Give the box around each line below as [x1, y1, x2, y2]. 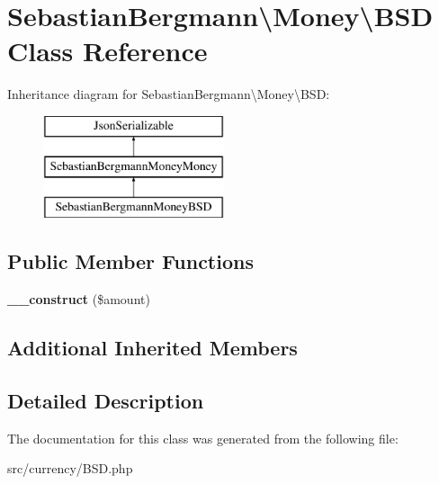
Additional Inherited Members [7, 334, 298, 362]
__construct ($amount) [7, 290, 150, 309]
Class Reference [7, 32, 208, 69]
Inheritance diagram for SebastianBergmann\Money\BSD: [7, 85, 330, 103]
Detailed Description [7, 386, 204, 414]
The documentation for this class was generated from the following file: [7, 428, 399, 447]
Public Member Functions [7, 247, 254, 275]
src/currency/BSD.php [7, 459, 133, 478]
